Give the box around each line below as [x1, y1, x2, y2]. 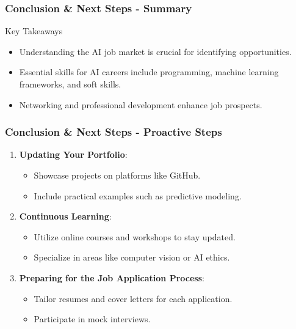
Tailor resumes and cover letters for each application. [34, 292, 233, 305]
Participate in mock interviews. [34, 312, 151, 325]
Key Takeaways [5, 24, 63, 37]
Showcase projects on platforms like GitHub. [34, 169, 201, 181]
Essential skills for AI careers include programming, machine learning [19, 65, 279, 78]
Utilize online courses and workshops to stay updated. [34, 230, 236, 243]
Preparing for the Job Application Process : [19, 271, 204, 284]
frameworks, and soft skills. [19, 78, 121, 90]
